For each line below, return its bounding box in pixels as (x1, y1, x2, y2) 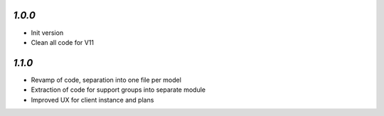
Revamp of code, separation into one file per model (31, 75, 181, 84)
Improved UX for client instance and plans (31, 95, 154, 104)
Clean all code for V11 (31, 38, 95, 46)
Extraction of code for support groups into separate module (31, 85, 206, 94)
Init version (31, 28, 64, 37)
